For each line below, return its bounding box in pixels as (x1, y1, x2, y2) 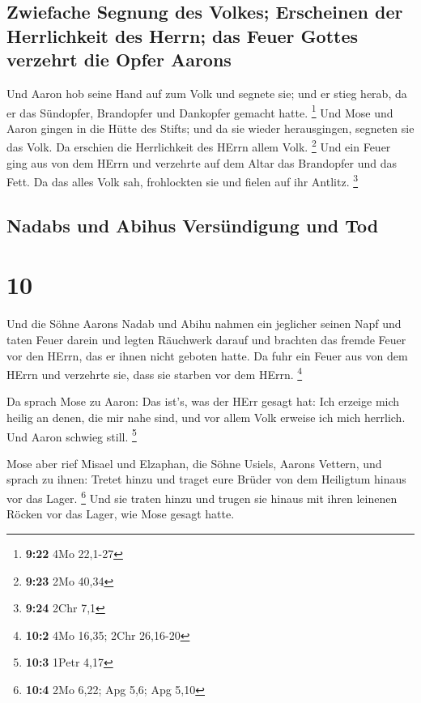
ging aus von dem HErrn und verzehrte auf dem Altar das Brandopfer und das (6, 154, 397, 171)
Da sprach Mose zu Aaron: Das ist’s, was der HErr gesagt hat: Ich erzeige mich (6, 393, 400, 410)
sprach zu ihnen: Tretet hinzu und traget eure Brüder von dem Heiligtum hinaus (6, 471, 406, 488)
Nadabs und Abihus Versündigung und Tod (6, 212, 379, 237)
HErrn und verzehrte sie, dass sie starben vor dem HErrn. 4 (6, 364, 303, 382)
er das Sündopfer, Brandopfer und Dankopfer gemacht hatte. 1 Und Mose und (6, 101, 393, 121)
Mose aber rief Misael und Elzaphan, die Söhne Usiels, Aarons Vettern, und (6, 454, 382, 471)
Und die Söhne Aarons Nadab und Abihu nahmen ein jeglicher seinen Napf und (6, 315, 402, 332)
